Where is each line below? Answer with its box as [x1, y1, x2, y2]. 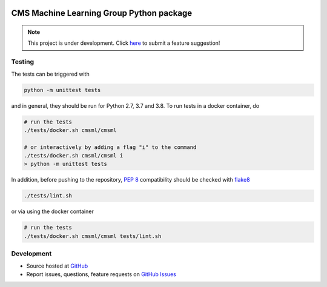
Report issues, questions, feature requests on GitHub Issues [26, 270, 177, 278]
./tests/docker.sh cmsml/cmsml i [24, 152, 124, 159]
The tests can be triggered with [11, 70, 90, 78]
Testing [11, 58, 35, 66]
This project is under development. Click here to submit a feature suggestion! [27, 39, 220, 47]
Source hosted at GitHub [26, 262, 88, 269]
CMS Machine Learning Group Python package [11, 8, 193, 18]
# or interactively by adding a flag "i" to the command [24, 143, 197, 151]
